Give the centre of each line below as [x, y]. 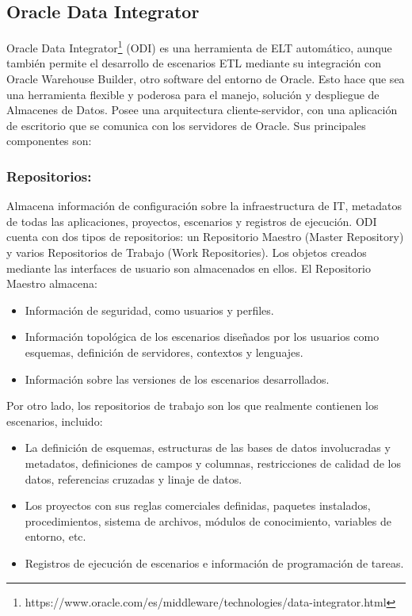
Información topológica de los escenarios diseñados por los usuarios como [202, 337]
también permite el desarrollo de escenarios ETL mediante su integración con [194, 63]
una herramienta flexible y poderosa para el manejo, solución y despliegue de [193, 94]
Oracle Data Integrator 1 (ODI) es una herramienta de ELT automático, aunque [199, 46]
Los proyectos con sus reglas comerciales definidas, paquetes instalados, [198, 505]
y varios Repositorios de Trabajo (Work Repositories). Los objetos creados [187, 253]
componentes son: [49, 141]
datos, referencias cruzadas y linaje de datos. [134, 478]
